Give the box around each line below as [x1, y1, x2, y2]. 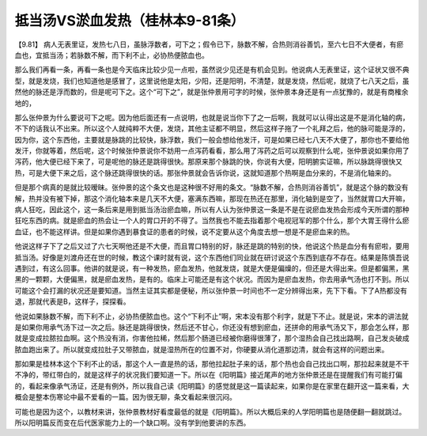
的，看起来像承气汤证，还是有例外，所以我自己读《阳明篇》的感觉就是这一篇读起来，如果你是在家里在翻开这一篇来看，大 [14, 381, 410, 391]
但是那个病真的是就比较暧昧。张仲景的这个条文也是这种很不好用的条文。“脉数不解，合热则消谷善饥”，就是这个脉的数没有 [14, 183, 409, 192]
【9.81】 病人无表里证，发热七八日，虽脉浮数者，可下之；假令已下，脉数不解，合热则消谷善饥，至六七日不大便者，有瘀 [14, 40, 404, 49]
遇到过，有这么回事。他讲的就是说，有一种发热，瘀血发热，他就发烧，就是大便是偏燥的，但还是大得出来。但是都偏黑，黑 [14, 263, 410, 273]
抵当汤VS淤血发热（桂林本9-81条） [14, 12, 245, 29]
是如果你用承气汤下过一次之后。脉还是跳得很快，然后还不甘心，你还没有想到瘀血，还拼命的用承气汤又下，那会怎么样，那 [14, 322, 410, 332]
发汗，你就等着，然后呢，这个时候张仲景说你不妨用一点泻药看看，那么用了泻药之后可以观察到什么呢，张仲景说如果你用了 [14, 146, 410, 156]
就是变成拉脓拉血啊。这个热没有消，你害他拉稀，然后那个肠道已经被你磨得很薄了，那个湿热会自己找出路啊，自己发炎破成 [14, 333, 410, 343]
